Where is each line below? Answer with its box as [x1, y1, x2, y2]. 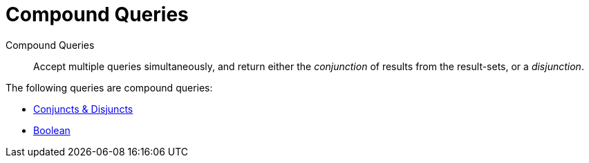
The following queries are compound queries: [6, 81, 213, 94]
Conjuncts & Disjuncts [33, 102, 133, 115]
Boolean [33, 124, 71, 136]
